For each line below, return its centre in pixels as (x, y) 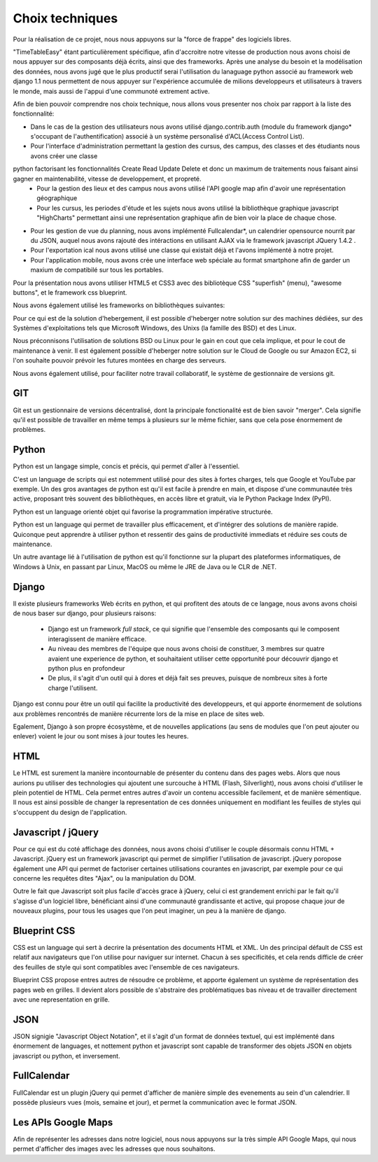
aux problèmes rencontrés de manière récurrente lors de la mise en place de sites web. (139, 713)
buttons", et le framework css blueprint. (70, 292)
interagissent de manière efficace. (97, 639)
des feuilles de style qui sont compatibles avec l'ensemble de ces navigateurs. (126, 967)
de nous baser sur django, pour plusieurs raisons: (85, 613)
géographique (57, 198)
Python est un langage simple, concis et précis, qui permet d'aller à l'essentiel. (126, 466)
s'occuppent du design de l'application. (70, 812)
